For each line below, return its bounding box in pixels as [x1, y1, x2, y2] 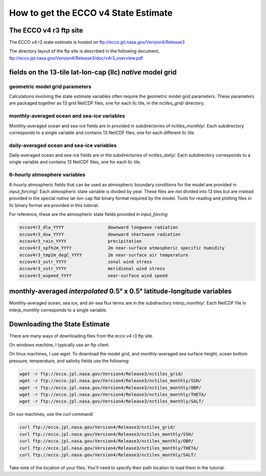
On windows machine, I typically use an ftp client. [9, 342, 110, 348]
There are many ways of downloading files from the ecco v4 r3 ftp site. [9, 333, 154, 339]
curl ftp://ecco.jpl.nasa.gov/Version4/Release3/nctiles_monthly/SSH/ [19, 431, 194, 437]
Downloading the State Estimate [9, 320, 110, 328]
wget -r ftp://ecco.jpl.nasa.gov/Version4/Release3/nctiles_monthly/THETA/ [19, 392, 207, 397]
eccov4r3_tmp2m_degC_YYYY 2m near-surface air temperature [19, 252, 189, 258]
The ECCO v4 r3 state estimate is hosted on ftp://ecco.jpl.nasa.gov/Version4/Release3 [9, 39, 185, 45]
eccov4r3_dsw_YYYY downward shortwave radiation [19, 232, 181, 237]
